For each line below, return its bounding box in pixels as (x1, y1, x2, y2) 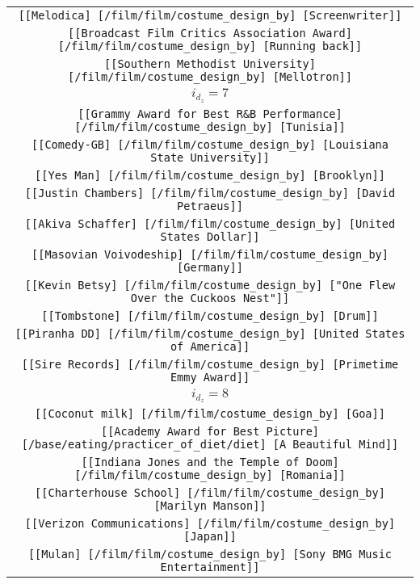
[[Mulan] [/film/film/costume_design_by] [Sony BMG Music (27, 548, 393, 561)
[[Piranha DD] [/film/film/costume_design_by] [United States (15, 326, 405, 340)
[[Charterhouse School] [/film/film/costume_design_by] (35, 486, 385, 500)
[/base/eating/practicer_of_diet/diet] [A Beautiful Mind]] (21, 438, 399, 452)
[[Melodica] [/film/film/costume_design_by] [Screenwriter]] (18, 9, 402, 22)
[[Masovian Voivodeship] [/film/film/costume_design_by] (31, 247, 388, 261)
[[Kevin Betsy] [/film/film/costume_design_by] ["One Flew (24, 278, 396, 292)
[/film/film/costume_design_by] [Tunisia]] (74, 120, 346, 133)
